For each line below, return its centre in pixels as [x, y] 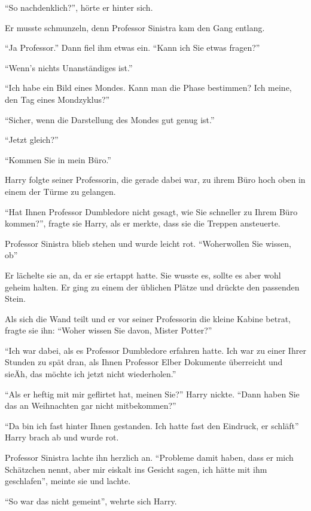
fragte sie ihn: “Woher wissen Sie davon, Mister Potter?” [109, 330]
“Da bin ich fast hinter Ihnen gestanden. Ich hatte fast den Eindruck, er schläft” [152, 425]
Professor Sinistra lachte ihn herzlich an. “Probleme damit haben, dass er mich [149, 458]
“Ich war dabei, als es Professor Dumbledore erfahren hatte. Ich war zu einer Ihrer [155, 350]
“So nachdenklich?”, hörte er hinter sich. [79, 7]
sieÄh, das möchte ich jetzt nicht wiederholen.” [91, 374]
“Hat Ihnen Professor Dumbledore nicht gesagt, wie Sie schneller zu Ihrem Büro [151, 211]
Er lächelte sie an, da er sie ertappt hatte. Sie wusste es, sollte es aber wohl [143, 275]
